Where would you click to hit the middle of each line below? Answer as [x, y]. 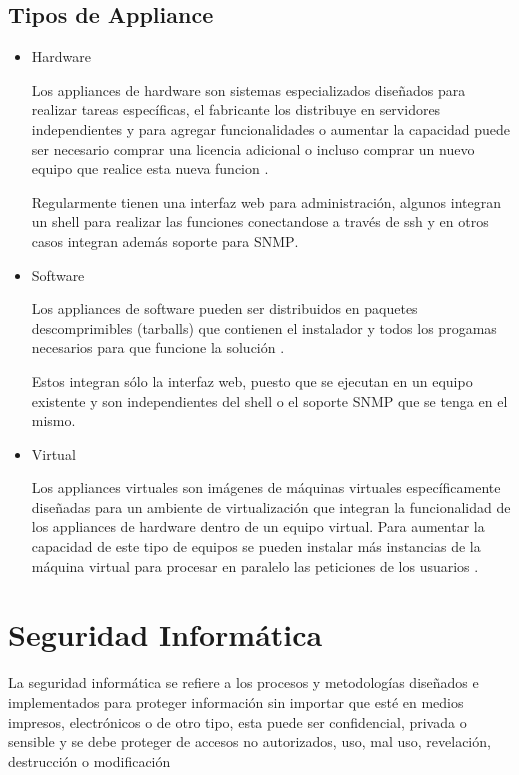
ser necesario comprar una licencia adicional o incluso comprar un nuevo [253, 148]
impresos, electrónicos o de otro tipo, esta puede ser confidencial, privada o [237, 721]
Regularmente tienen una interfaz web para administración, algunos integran [266, 201]
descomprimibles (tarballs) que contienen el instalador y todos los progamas [264, 327]
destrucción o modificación [89, 760]
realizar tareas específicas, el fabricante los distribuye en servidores [236, 109]
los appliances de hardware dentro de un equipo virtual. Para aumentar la [258, 526]
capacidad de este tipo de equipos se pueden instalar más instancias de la [256, 546]
